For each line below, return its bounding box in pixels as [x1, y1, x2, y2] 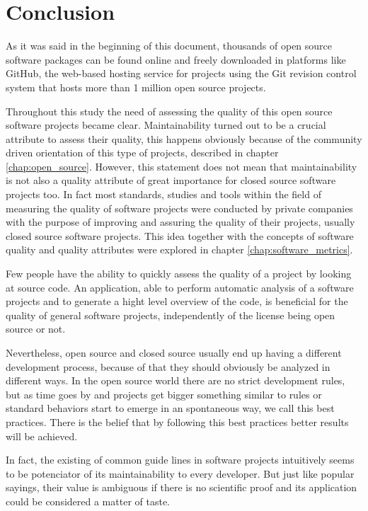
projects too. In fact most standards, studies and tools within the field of [6, 187, 321, 202]
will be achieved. [6, 428, 78, 443]
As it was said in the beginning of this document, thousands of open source [6, 38, 333, 53]
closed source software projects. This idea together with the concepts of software [6, 228, 354, 243]
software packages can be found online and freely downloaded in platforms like [6, 52, 346, 67]
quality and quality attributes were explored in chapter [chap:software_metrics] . [6, 242, 353, 257]
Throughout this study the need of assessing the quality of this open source [6, 103, 333, 118]
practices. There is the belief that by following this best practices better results [6, 414, 349, 429]
